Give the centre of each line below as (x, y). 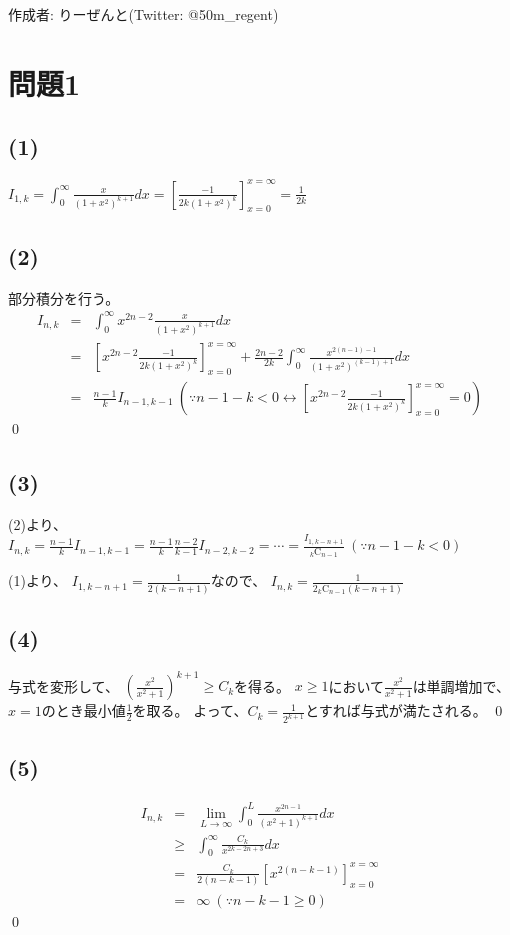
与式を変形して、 (63, 685)
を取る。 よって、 (190, 710)
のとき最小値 (83, 710)
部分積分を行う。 (64, 297)
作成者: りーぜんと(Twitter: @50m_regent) (143, 14)
